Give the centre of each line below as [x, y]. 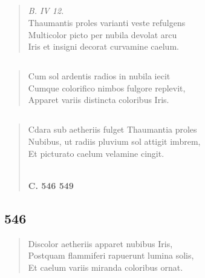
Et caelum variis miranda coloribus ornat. [106, 267]
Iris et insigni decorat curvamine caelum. [103, 46]
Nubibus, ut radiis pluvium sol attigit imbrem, [114, 141]
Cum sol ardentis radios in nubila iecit [99, 76]
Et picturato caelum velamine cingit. [96, 153]
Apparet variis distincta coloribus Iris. [99, 100]
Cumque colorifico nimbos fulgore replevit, [107, 88]
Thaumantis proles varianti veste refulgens [107, 22]
